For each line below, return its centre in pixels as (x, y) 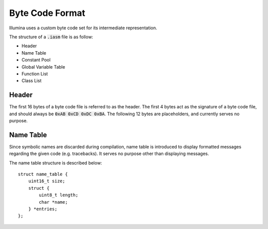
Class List (32, 81)
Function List (35, 74)
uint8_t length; (59, 195)
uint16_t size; (47, 181)
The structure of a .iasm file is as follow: (51, 37)
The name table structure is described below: (56, 163)
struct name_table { (43, 174)
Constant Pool (36, 60)
